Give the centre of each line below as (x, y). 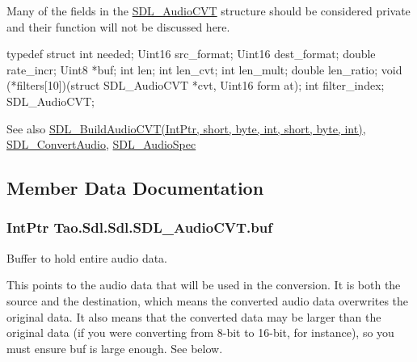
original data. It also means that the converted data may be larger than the (194, 316)
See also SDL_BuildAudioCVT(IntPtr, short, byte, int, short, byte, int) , (186, 128)
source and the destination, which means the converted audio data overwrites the (208, 300)
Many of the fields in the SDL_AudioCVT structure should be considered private (208, 11)
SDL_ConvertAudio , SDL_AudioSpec (101, 144)
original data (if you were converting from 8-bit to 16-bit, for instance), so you (200, 333)
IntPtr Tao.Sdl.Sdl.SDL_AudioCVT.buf (139, 227)
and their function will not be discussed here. (118, 26)
